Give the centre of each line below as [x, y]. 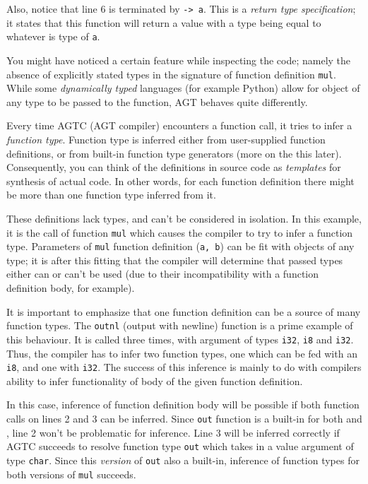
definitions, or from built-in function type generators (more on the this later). [174, 153]
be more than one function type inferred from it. [111, 195]
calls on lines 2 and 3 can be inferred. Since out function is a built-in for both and [184, 418]
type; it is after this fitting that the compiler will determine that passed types [175, 260]
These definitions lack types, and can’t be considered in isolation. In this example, [184, 218]
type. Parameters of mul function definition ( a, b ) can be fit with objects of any [180, 246]
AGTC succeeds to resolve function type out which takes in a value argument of [180, 446]
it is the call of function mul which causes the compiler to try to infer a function [180, 232]
